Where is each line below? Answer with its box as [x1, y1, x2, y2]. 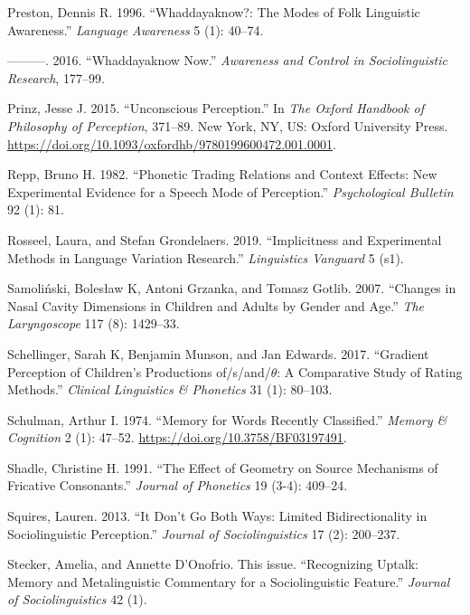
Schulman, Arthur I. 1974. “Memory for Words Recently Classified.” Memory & [7, 410, 447, 429]
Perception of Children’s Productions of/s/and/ [7, 362, 271, 381]
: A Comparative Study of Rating [277, 362, 463, 381]
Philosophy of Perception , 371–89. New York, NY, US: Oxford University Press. [7, 116, 448, 135]
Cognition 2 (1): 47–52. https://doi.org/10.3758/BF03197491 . [7, 428, 347, 447]
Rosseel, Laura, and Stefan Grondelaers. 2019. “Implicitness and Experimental [7, 230, 442, 249]
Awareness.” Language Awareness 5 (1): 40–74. [7, 20, 264, 39]
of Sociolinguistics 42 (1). [7, 590, 147, 609]
